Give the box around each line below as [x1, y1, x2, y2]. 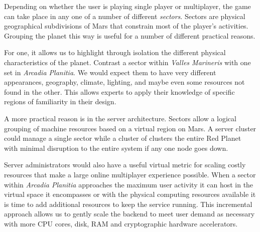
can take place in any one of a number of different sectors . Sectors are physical [4, 11, 245, 21]
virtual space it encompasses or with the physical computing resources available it [4, 189, 256, 199]
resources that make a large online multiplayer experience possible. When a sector [4, 169, 256, 179]
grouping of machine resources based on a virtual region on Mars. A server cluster [4, 123, 256, 133]
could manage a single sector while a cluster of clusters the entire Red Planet [4, 133, 241, 143]
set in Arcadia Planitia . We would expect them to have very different [4, 67, 216, 77]
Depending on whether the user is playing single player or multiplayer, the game [4, 1, 251, 11]
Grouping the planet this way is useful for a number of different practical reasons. [4, 30, 255, 41]
